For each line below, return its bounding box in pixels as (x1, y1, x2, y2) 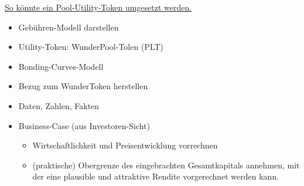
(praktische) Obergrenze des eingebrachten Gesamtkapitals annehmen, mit (32, 158, 300, 171)
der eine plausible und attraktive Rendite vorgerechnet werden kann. (32, 170, 279, 182)
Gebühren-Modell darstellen (18, 21, 119, 33)
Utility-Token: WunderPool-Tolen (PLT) (18, 40, 164, 53)
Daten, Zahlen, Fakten (18, 99, 100, 111)
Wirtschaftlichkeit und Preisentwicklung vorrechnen (32, 139, 218, 151)
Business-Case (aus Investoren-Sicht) (18, 119, 151, 131)
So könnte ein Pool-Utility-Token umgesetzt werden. (5, 1, 192, 13)
